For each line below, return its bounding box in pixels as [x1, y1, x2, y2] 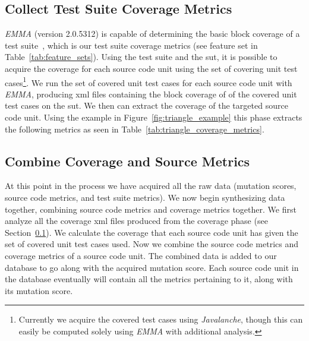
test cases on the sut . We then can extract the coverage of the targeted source [5, 99, 288, 112]
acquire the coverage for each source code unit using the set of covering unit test [5, 62, 298, 74]
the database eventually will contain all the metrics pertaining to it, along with [5, 273, 293, 285]
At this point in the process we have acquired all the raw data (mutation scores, [5, 179, 297, 192]
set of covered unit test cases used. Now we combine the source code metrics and [5, 238, 299, 250]
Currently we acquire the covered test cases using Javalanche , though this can [18, 313, 303, 326]
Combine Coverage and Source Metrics [5, 151, 250, 170]
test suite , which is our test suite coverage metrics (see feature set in [5, 39, 258, 51]
